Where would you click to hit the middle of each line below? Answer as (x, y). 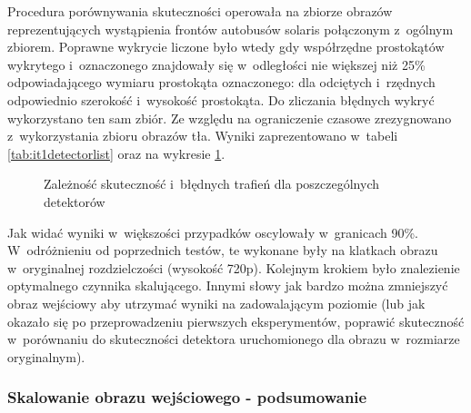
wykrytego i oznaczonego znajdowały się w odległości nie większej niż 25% (216, 64)
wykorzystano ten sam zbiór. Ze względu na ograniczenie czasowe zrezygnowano (230, 118)
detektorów (75, 201)
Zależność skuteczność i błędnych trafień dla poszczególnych (212, 184)
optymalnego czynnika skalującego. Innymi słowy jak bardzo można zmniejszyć (228, 285)
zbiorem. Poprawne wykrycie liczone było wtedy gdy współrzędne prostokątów (226, 47)
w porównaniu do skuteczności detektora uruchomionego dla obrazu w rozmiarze (234, 339)
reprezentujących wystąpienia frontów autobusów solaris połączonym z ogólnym (230, 29)
